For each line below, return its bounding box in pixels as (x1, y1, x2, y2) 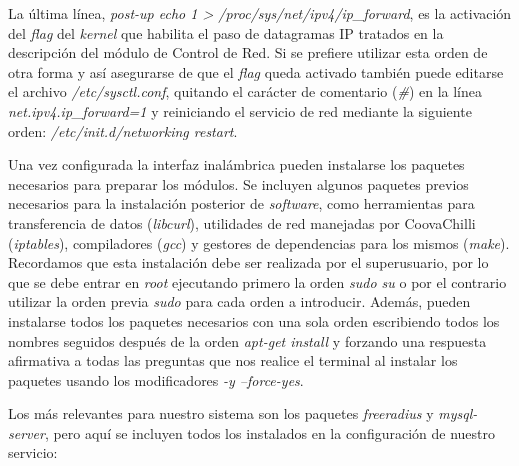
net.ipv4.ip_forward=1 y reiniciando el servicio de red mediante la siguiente (8, 100, 472, 121)
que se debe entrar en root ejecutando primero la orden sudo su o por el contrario (8, 271, 507, 292)
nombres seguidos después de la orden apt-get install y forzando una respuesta (8, 330, 487, 351)
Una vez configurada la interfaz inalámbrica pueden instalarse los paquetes (8, 154, 465, 175)
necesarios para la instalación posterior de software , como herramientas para (8, 193, 475, 214)
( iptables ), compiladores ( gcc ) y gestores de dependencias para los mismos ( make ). (8, 232, 510, 253)
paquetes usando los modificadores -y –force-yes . (8, 369, 304, 390)
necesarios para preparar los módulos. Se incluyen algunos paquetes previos (8, 173, 469, 194)
